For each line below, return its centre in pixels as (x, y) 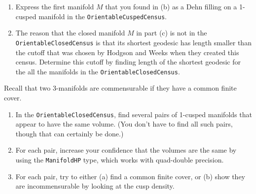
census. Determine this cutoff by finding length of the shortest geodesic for (128, 62)
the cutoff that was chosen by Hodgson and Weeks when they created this (127, 52)
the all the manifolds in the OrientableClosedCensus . (98, 71)
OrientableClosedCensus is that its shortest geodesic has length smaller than (133, 42)
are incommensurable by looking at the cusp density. (95, 186)
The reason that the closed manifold (70, 33)
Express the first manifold (55, 6)
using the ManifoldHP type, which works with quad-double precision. (120, 159)
